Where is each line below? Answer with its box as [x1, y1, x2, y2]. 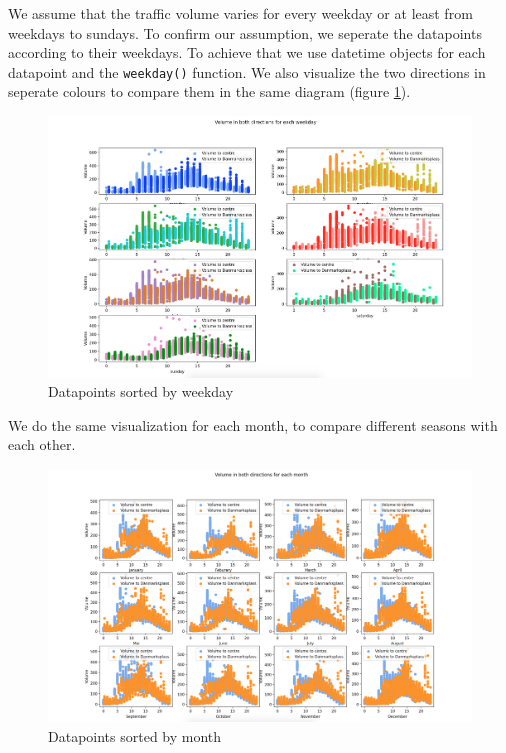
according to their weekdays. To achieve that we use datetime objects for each [8, 42, 486, 63]
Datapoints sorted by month [48, 725, 222, 746]
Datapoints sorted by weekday [48, 381, 234, 402]
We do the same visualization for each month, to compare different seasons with [8, 414, 498, 435]
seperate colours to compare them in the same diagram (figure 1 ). [8, 81, 411, 102]
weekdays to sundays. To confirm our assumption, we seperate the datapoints [8, 22, 482, 43]
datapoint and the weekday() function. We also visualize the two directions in [8, 61, 486, 82]
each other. [8, 434, 76, 455]
